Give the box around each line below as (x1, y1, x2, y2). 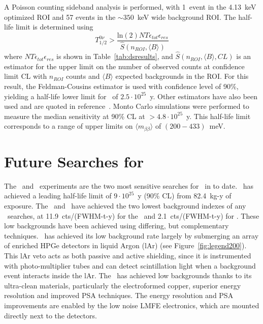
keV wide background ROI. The (137, 11, 236, 22)
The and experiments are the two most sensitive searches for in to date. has (4, 180, 254, 191)
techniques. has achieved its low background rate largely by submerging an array (4, 230, 259, 241)
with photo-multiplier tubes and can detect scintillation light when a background (4, 260, 256, 271)
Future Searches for (4, 151, 144, 171)
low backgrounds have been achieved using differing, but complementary (4, 220, 229, 231)
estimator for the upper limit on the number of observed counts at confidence (4, 61, 245, 71)
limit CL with (4, 71, 47, 81)
